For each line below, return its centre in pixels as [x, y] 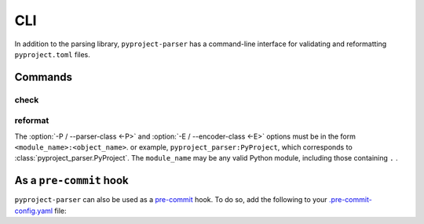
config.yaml [34, 211]
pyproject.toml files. [52, 54]
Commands [44, 77]
